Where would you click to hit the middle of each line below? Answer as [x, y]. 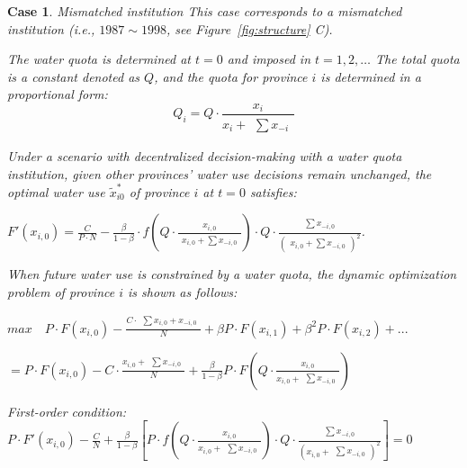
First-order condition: [67, 411]
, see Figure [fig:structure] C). [249, 28]
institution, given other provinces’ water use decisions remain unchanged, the [220, 173]
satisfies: [273, 191]
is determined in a [371, 76]
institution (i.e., [51, 28]
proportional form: [58, 94]
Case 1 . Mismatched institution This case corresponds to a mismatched [205, 11]
